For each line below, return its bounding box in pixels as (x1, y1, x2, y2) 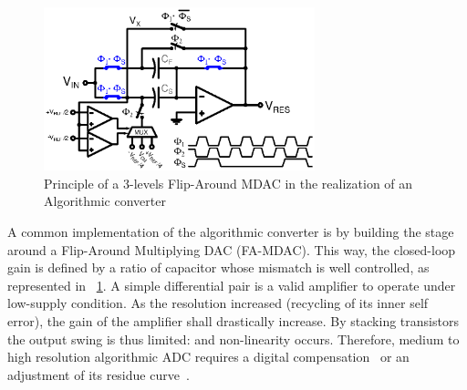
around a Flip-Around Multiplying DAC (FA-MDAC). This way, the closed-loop (7, 240, 456, 259)
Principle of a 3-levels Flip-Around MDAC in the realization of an (44, 173, 413, 192)
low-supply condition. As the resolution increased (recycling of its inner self (7, 293, 429, 313)
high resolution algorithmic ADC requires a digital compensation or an (7, 347, 410, 366)
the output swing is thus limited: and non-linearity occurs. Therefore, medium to (7, 329, 460, 348)
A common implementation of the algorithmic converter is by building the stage (7, 221, 454, 241)
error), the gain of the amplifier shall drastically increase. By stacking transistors (7, 311, 459, 330)
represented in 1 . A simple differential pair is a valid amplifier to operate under (7, 275, 456, 294)
